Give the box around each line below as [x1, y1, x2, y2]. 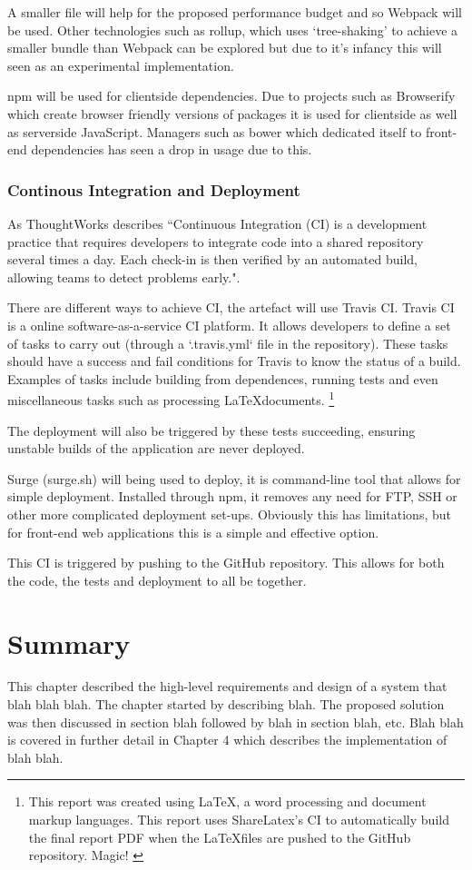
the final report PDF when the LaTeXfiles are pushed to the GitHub [28, 827, 411, 846]
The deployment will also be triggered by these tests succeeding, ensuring [7, 420, 416, 440]
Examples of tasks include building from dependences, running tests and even [7, 369, 438, 388]
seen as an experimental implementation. [7, 55, 234, 74]
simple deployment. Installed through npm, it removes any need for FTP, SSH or [7, 487, 457, 506]
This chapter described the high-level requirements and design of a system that [7, 677, 447, 696]
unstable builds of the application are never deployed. [7, 439, 305, 458]
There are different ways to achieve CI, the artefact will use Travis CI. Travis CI [7, 298, 455, 317]
